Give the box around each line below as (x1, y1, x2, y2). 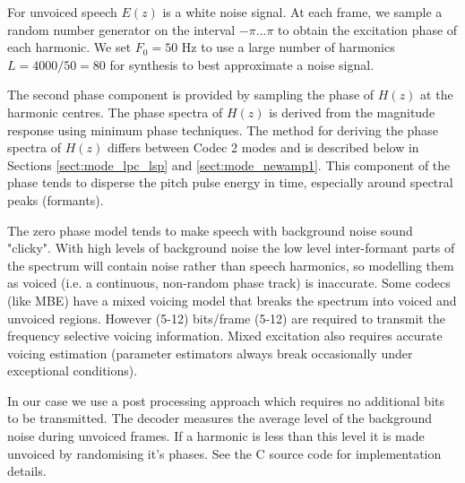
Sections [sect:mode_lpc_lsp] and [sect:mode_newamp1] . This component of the (7, 155, 451, 174)
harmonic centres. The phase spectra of (7, 102, 223, 121)
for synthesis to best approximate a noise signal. (109, 55, 375, 73)
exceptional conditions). (7, 361, 138, 380)
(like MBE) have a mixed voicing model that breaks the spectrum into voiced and (7, 290, 457, 309)
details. (7, 461, 47, 480)
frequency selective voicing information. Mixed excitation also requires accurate (7, 326, 443, 345)
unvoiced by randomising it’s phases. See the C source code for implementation (7, 444, 442, 462)
